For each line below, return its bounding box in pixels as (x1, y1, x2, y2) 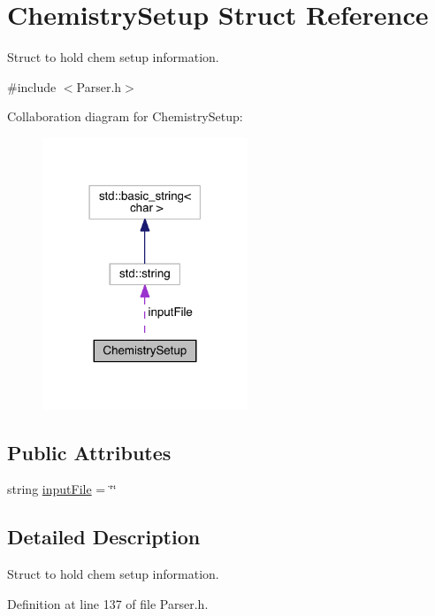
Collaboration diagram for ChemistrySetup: (7, 107, 243, 126)
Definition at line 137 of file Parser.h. (7, 594, 209, 612)
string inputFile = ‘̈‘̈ (7, 480, 117, 498)
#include (7, 77, 57, 96)
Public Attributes (7, 438, 172, 466)
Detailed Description (7, 523, 201, 551)
